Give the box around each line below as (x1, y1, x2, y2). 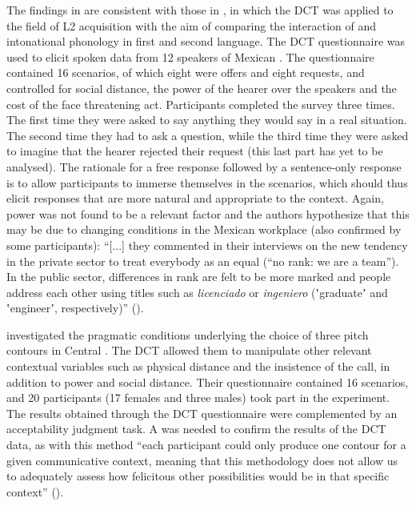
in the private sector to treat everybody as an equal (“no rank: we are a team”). (6, 252, 399, 269)
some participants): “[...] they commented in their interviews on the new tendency (6, 236, 408, 253)
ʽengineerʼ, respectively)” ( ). (6, 299, 144, 316)
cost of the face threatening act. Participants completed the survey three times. (6, 95, 395, 112)
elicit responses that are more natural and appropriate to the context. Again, (6, 190, 384, 207)
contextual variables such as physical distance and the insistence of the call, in (6, 358, 390, 375)
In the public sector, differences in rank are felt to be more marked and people (6, 268, 391, 285)
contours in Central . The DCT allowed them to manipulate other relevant (6, 342, 372, 359)
